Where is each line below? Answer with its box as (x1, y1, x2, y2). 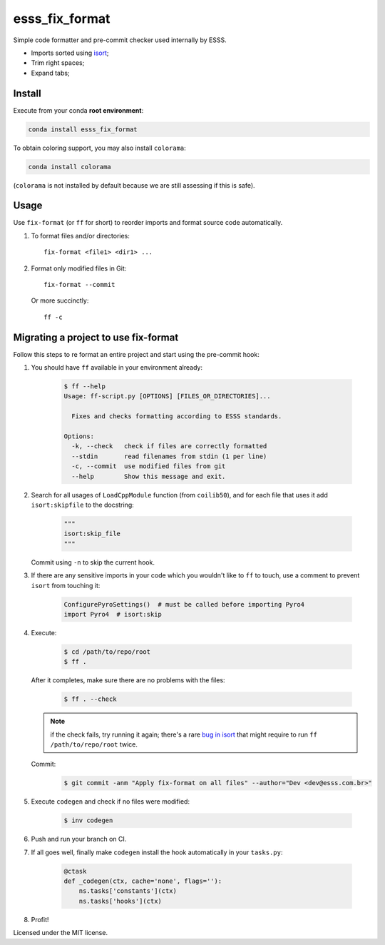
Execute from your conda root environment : (13, 106, 144, 114)
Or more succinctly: (31, 296, 89, 305)
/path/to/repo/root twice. (50, 739, 138, 749)
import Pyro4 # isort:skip (63, 610, 162, 618)
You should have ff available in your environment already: (31, 363, 203, 372)
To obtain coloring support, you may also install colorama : (13, 143, 187, 152)
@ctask (63, 867, 87, 875)
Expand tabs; (31, 69, 71, 77)
